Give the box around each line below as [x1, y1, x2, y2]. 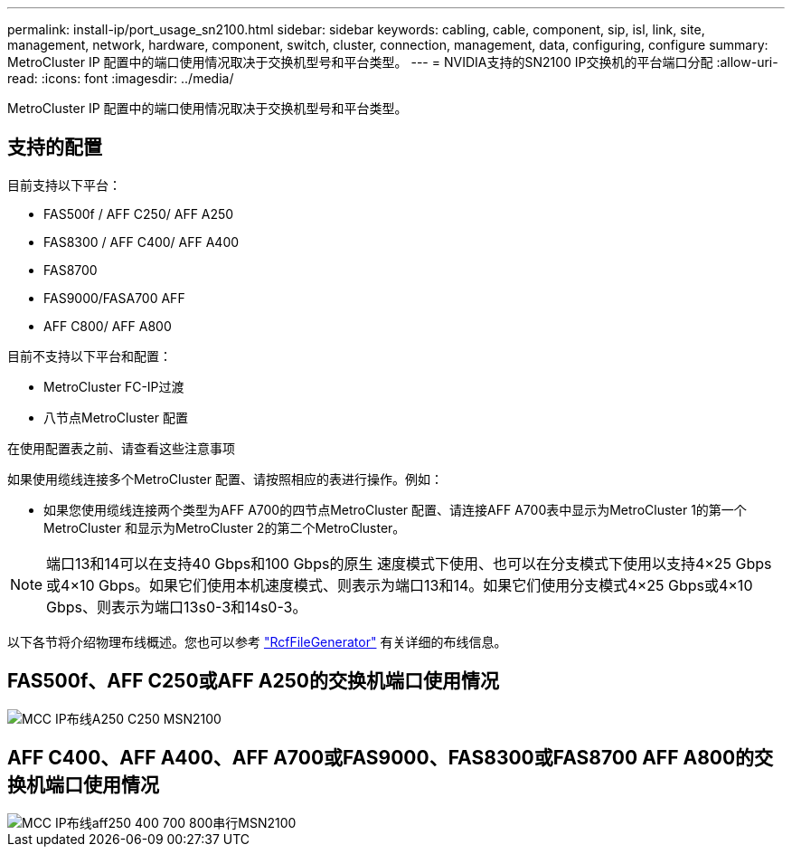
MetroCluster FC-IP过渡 [43, 378, 184, 394]
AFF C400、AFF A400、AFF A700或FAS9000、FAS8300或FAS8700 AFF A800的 [7, 746, 755, 770]
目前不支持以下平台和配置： [7, 347, 172, 364]
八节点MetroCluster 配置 [43, 409, 188, 425]
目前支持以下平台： [7, 176, 121, 193]
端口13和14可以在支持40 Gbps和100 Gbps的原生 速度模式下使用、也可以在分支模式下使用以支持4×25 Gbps [46, 554, 772, 573]
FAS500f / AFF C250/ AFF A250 [43, 205, 234, 222]
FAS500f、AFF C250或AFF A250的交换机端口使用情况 [7, 669, 499, 693]
